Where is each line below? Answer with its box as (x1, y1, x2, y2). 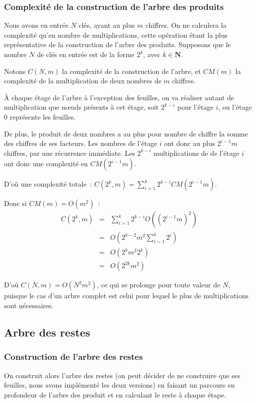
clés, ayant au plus (79, 20, 135, 30)
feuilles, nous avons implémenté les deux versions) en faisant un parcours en (4, 380, 235, 390)
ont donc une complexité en (4, 158, 88, 169)
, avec (143, 49, 161, 59)
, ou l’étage (218, 102, 252, 112)
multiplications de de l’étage (154, 147, 240, 158)
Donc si (4, 198, 27, 208)
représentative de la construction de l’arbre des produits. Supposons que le (4, 39, 231, 50)
